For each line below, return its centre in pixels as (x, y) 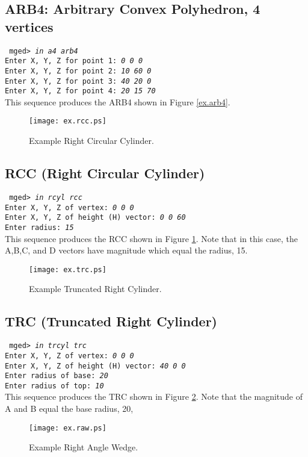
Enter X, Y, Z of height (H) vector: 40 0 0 (95, 366)
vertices (29, 26)
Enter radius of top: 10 (54, 386)
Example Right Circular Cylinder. (91, 141)
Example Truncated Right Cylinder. (95, 289)
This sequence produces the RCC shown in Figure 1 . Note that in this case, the (151, 238)
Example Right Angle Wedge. (84, 447)
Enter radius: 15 (39, 227)
